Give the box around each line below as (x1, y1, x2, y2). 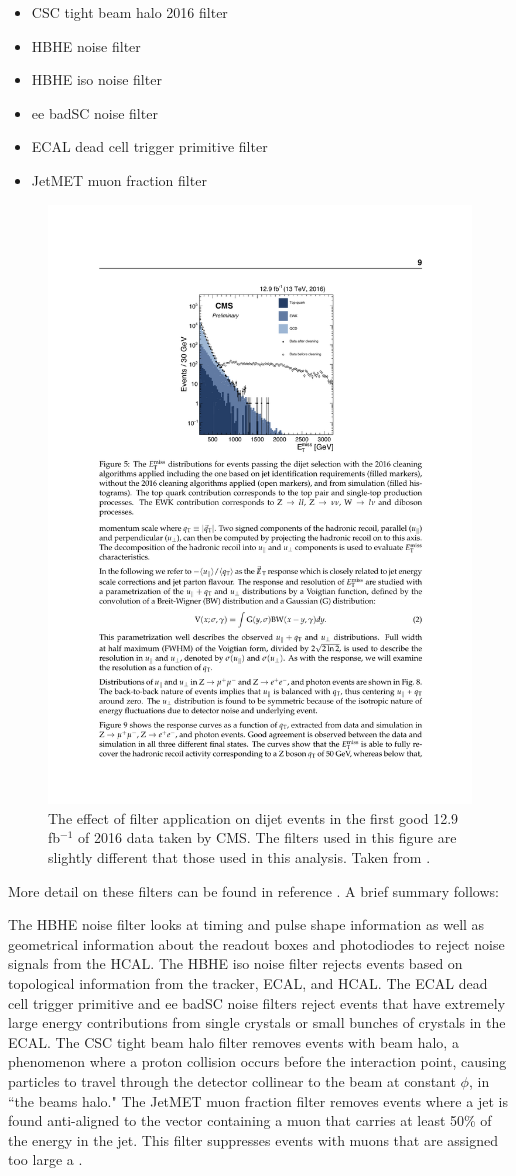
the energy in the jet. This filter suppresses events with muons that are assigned (8, 1129, 499, 1150)
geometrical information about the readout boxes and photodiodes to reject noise (8, 933, 505, 954)
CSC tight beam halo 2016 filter (31, 2, 228, 22)
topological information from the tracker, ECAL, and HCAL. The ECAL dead (8, 973, 488, 993)
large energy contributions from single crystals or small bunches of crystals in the (8, 1012, 506, 1033)
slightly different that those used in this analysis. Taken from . (48, 847, 431, 868)
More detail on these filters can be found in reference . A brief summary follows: (8, 880, 499, 901)
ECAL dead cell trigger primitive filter (31, 136, 268, 157)
